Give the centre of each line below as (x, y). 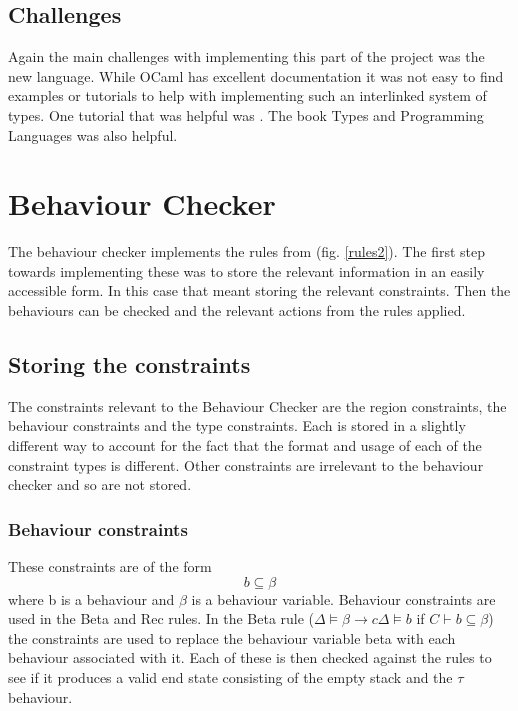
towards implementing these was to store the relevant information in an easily (246, 270)
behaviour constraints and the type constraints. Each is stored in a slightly (237, 425)
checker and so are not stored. (100, 484)
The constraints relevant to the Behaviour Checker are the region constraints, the (257, 405)
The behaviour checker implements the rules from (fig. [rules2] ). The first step (246, 251)
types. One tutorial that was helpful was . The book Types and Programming (246, 114)
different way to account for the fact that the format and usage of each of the (245, 445)
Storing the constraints (129, 364)
